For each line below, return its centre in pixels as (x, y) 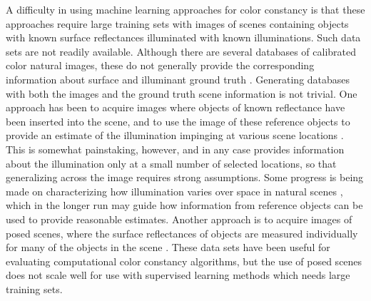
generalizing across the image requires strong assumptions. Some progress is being (185, 177)
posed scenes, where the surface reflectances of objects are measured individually (182, 233)
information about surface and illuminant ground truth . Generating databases (178, 79)
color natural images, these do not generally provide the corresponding (160, 65)
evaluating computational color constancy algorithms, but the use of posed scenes (184, 261)
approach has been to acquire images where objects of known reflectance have (176, 107)
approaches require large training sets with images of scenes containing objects (177, 23)
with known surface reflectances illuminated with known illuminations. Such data (183, 37)
